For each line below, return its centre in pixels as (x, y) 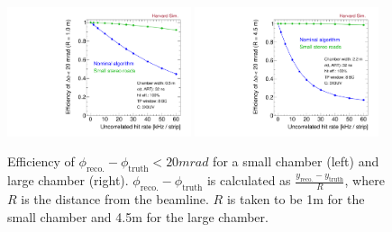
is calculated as (249, 180)
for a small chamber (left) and (296, 161)
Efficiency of (41, 161)
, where (365, 180)
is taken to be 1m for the (296, 199)
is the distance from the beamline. (115, 199)
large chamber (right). (68, 180)
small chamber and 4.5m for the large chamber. (138, 216)
